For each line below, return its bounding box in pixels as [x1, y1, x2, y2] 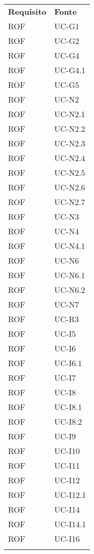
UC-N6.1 [54, 269, 85, 281]
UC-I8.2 [54, 416, 82, 427]
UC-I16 [54, 533, 80, 544]
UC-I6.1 [54, 357, 82, 369]
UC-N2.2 [54, 123, 85, 134]
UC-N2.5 [54, 167, 85, 178]
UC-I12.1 [54, 489, 86, 500]
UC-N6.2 [54, 284, 85, 295]
